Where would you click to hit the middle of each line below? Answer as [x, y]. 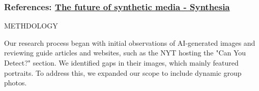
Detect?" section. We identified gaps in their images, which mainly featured [121, 63]
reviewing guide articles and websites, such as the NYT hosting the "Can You [125, 53]
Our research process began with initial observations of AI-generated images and [130, 42]
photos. [16, 83]
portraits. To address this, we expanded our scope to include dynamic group [123, 72]
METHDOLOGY [31, 26]
